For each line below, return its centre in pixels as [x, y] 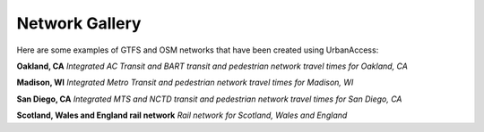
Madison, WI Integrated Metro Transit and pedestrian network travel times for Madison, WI [185, 82]
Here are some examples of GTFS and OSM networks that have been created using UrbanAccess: [198, 50]
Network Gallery [79, 23]
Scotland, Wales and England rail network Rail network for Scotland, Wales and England [182, 115]
